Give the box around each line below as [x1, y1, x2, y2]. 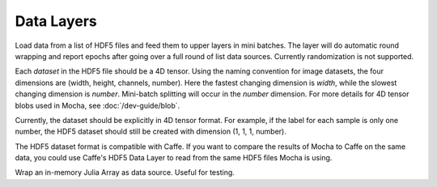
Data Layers [15, 12, 97, 30]
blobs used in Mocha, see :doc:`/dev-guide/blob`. [15, 100, 180, 110]
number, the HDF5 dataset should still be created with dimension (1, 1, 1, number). [15, 126, 286, 137]
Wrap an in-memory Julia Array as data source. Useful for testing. [15, 168, 235, 177]
